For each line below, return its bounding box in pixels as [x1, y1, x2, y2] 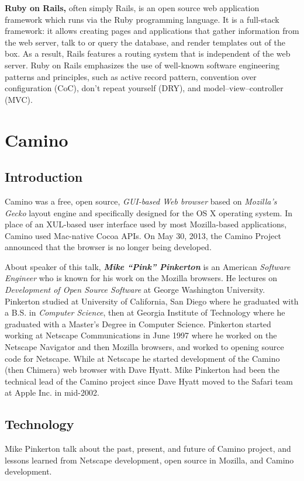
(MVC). [5, 93, 33, 105]
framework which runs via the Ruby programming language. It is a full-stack [5, 13, 279, 25]
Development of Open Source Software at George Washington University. [5, 283, 265, 296]
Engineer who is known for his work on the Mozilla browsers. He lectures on [5, 272, 278, 284]
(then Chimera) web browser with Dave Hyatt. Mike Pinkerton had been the [5, 364, 280, 376]
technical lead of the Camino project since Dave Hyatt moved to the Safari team [5, 375, 293, 387]
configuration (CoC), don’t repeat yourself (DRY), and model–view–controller [5, 82, 284, 94]
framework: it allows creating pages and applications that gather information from [5, 25, 299, 37]
